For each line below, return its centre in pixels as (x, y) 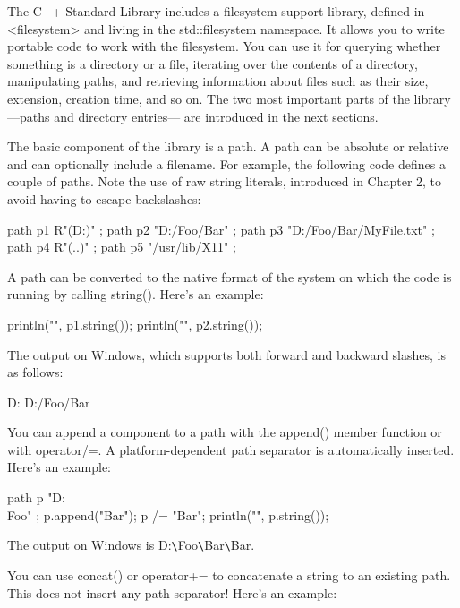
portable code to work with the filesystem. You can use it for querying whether (224, 46)
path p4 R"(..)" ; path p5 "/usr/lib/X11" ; (122, 247)
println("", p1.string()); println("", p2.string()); (135, 324)
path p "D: (36, 497)
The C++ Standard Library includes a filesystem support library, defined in (216, 11)
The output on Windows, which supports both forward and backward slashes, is (226, 354)
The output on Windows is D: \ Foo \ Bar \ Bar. (131, 545)
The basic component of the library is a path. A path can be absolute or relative (228, 146)
